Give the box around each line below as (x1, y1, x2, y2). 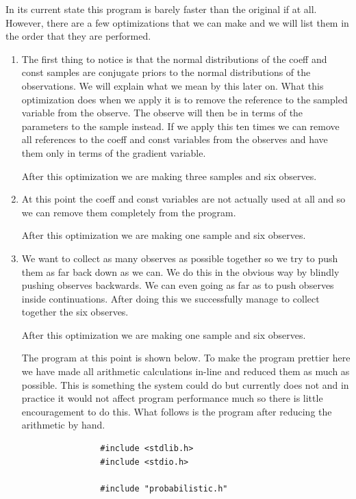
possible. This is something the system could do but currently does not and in (21, 377, 349, 392)
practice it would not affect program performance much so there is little (21, 391, 323, 405)
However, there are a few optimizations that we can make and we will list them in (5, 15, 349, 29)
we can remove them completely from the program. (21, 205, 236, 219)
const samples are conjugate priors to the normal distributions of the (21, 65, 311, 79)
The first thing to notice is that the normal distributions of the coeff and (21, 51, 327, 66)
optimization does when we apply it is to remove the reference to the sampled (21, 92, 348, 106)
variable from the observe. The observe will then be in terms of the (21, 105, 303, 120)
